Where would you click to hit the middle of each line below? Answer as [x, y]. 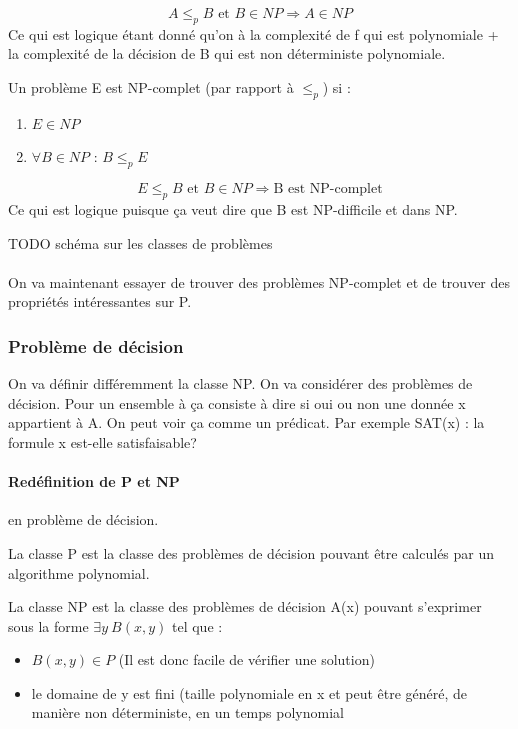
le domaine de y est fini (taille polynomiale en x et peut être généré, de [249, 692]
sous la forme [48, 625]
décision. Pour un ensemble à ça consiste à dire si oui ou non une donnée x [237, 402]
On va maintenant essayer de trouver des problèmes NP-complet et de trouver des [259, 281]
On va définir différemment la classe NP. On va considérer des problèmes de [240, 383]
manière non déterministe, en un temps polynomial [187, 712]
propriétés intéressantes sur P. [100, 301]
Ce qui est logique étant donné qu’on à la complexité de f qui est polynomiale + [253, 33]
